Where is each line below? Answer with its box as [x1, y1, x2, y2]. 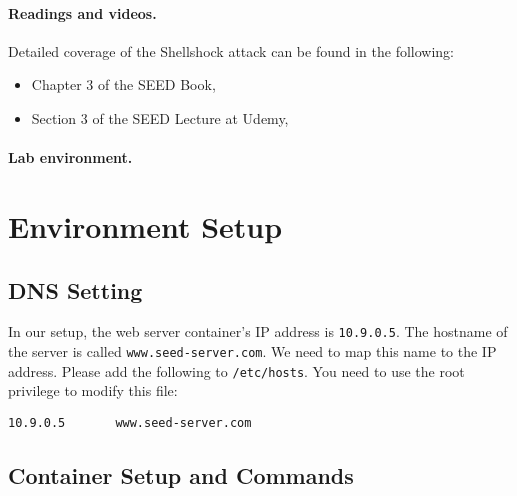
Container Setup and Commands [8, 459, 354, 490]
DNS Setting [8, 274, 143, 305]
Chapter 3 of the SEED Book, [31, 74, 216, 95]
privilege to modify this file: [8, 380, 178, 401]
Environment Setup [8, 205, 283, 246]
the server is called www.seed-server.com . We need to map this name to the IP [8, 341, 497, 361]
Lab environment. [8, 147, 133, 168]
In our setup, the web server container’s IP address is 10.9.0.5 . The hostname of [8, 321, 508, 342]
